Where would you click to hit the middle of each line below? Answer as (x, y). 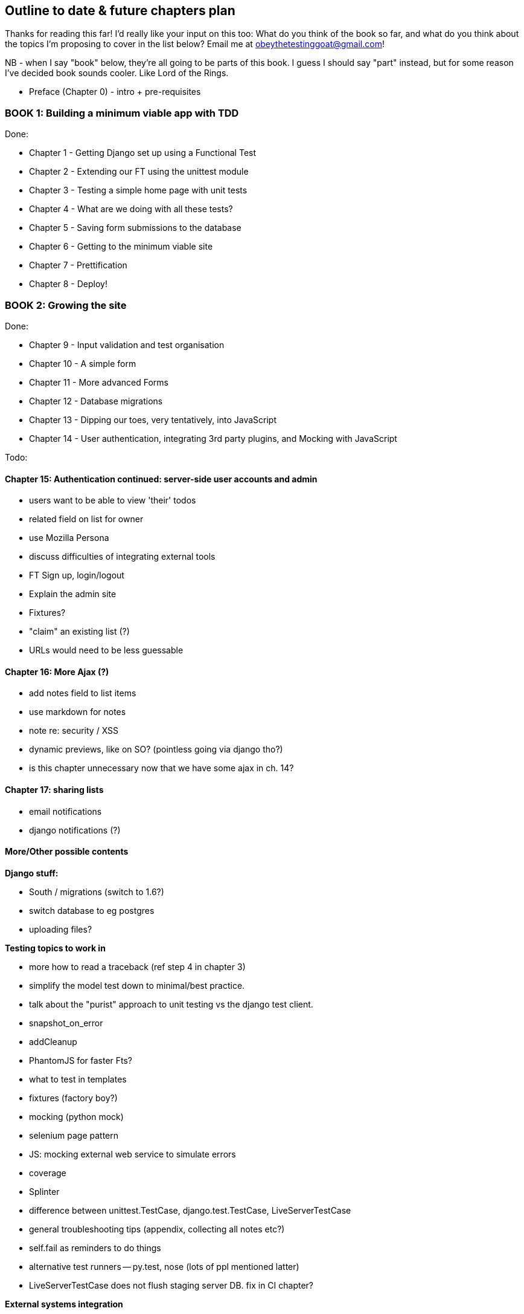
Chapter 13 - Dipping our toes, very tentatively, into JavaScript (153, 419)
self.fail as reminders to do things (95, 1248)
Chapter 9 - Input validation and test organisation (127, 345)
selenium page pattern (74, 1135)
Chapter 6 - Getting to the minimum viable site (121, 247)
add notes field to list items (83, 693)
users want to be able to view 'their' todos (113, 500)
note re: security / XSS (74, 731)
